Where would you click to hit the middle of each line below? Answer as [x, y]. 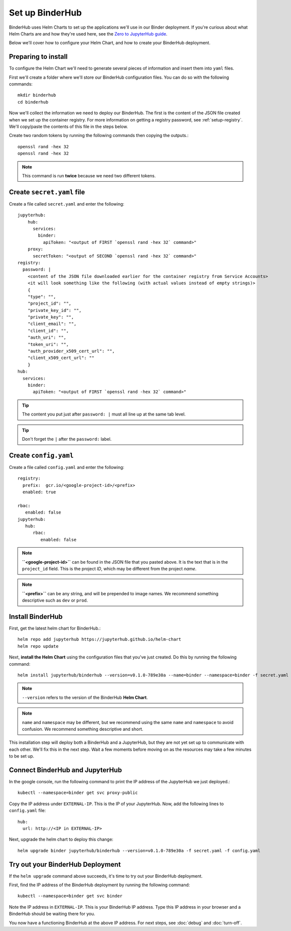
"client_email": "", [52, 324]
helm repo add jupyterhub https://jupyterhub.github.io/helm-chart [99, 639]
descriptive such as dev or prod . [55, 601]
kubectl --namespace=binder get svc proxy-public [78, 793]
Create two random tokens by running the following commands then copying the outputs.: [99, 136]
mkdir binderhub [37, 95]
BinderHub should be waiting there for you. [52, 914]
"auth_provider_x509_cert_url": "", [71, 351]
